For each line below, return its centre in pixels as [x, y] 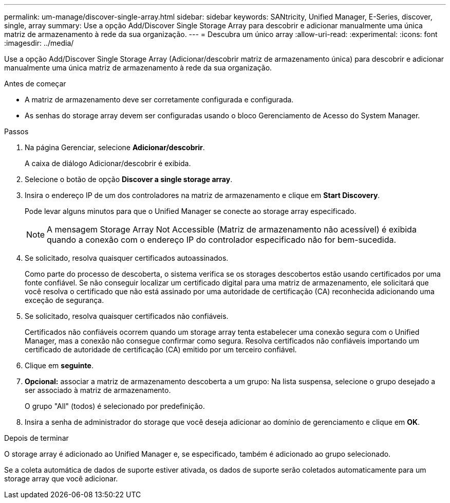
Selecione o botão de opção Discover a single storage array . [129, 179]
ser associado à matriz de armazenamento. [98, 390]
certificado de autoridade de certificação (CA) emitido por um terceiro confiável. [161, 349]
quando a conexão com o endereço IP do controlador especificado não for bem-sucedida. [222, 240]
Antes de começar [35, 84]
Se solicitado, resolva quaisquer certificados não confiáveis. [127, 316]
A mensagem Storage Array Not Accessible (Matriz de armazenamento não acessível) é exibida [232, 229]
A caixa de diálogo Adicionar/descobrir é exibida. [108, 163]
